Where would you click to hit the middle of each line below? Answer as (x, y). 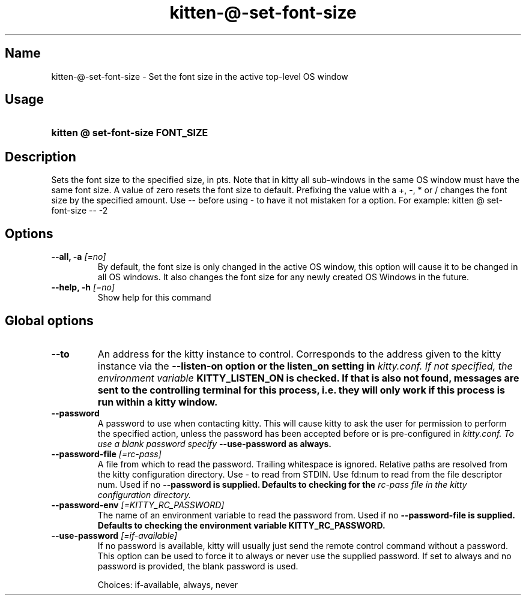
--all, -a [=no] (79, 257)
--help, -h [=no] (83, 287)
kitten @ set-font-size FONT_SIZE (130, 133)
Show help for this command (154, 298)
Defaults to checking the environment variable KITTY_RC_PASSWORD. (241, 525)
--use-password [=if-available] (114, 535)
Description (41, 157)
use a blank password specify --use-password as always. (215, 443)
